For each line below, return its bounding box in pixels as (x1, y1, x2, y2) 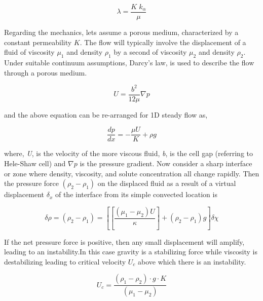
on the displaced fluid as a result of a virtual (97, 178, 236, 189)
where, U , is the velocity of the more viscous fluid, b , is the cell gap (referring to (4, 148, 253, 159)
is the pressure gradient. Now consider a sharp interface (80, 158, 252, 169)
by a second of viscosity (114, 47, 187, 57)
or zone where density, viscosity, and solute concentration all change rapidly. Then (4, 168, 259, 178)
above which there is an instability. (137, 256, 246, 267)
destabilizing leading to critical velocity (4, 256, 126, 267)
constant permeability (4, 36, 72, 47)
